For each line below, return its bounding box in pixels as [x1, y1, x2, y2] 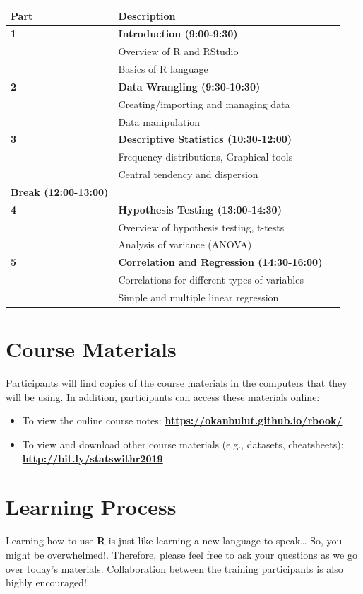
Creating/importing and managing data [118, 96, 290, 111]
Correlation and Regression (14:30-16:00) [118, 255, 323, 269]
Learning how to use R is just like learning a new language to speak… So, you [6, 533, 343, 548]
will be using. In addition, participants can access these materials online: [6, 389, 320, 404]
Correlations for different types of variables [118, 272, 304, 287]
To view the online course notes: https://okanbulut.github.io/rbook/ [22, 413, 343, 428]
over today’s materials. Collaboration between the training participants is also [6, 561, 343, 576]
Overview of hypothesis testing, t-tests [118, 219, 285, 234]
